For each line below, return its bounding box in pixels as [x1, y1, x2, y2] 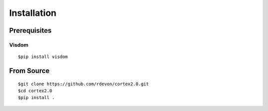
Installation [9, 7, 57, 18]
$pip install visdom [18, 54, 68, 59]
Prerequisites [9, 26, 52, 35]
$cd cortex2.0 [18, 88, 52, 94]
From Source [9, 66, 50, 75]
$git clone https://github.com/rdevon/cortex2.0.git [18, 81, 149, 87]
